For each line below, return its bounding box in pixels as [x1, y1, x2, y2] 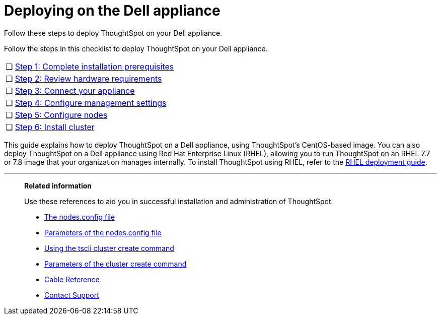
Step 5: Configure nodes [15, 109, 108, 120]
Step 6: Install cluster [15, 121, 95, 132]
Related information [24, 181, 92, 190]
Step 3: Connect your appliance [15, 85, 135, 96]
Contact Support [44, 290, 99, 299]
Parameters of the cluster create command [44, 259, 187, 268]
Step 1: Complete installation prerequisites [15, 61, 174, 72]
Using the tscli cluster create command [44, 243, 174, 252]
